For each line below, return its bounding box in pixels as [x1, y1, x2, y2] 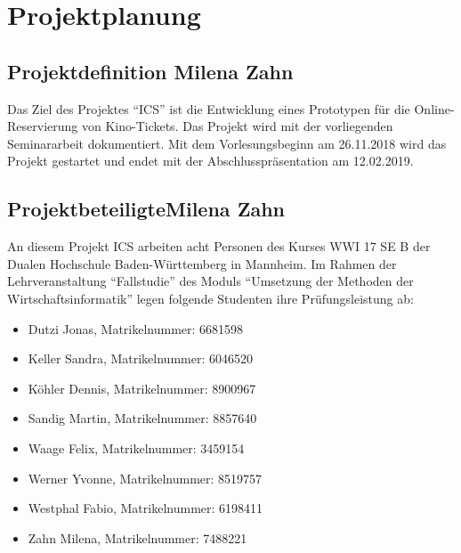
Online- [414, 99, 455, 118]
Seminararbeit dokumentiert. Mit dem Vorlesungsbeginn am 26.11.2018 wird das [7, 134, 447, 152]
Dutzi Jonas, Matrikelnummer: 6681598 [28, 319, 244, 337]
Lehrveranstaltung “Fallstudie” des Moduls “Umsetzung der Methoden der [7, 272, 414, 290]
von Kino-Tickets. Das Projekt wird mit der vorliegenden [81, 117, 393, 135]
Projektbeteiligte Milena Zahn [7, 195, 285, 223]
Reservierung [7, 117, 78, 135]
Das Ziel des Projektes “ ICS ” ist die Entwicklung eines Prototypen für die [7, 99, 410, 118]
